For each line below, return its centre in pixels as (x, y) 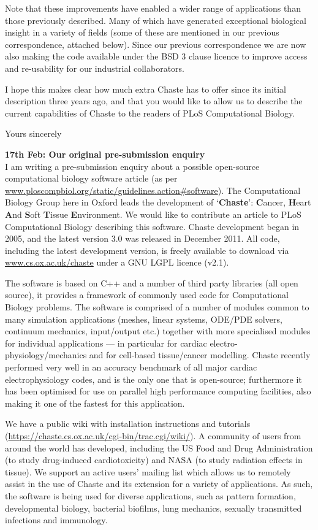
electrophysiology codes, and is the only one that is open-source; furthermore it (153, 379)
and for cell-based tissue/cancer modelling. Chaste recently (200, 355)
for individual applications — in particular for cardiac (106, 343)
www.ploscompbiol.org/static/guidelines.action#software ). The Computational (153, 190)
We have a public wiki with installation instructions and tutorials (128, 424)
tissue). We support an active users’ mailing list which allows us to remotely (148, 471)
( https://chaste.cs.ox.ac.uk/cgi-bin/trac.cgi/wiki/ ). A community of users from (153, 436)
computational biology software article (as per (91, 178)
